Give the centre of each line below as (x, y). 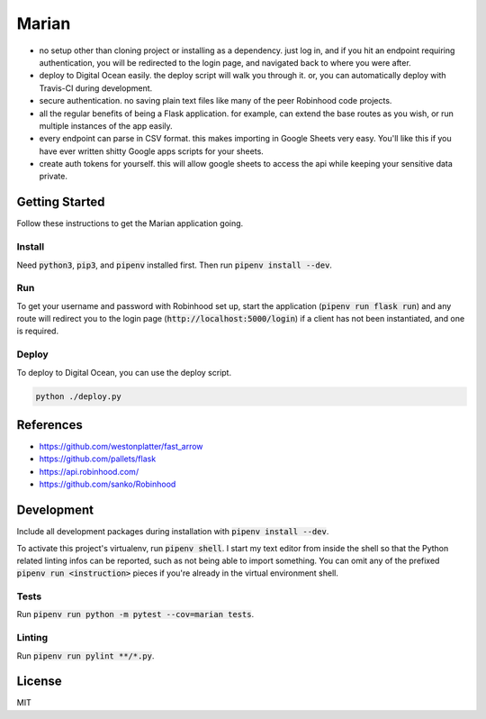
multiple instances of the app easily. (106, 125)
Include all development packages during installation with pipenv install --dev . (173, 532)
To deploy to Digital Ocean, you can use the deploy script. (124, 372)
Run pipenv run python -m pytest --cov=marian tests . (135, 614)
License (39, 682)
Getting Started (61, 202)
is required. (37, 331)
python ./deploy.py (78, 396)
